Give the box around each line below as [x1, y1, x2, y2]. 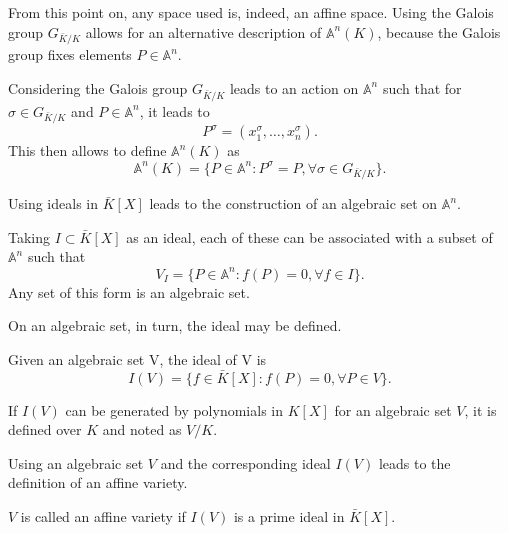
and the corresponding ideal [160, 452, 331, 473]
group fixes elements [8, 44, 132, 65]
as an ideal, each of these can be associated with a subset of [126, 226, 493, 247]
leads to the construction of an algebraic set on [149, 193, 438, 214]
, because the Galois [377, 21, 501, 42]
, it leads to [139, 100, 210, 121]
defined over [8, 419, 82, 440]
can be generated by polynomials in [65, 399, 283, 420]
